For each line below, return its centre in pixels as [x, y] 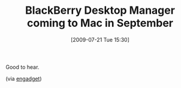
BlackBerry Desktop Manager [100, 10]
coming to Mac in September [100, 23]
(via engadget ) [24, 78]
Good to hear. [22, 67]
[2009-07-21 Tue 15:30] [100, 40]
